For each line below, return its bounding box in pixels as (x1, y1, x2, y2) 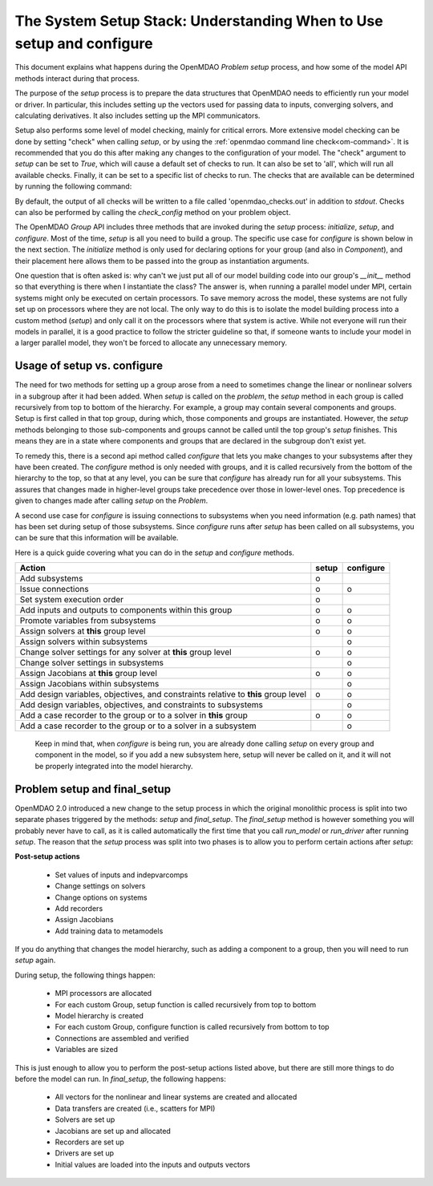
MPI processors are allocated (55, 989, 152, 998)
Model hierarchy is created (55, 1011, 144, 1021)
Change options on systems (55, 893, 148, 902)
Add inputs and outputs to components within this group (19, 605, 233, 616)
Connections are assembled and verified (55, 1033, 189, 1042)
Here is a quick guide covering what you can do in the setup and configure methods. (14, 548, 294, 557)
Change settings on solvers (55, 881, 146, 891)
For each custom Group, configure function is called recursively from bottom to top (55, 1022, 330, 1032)
